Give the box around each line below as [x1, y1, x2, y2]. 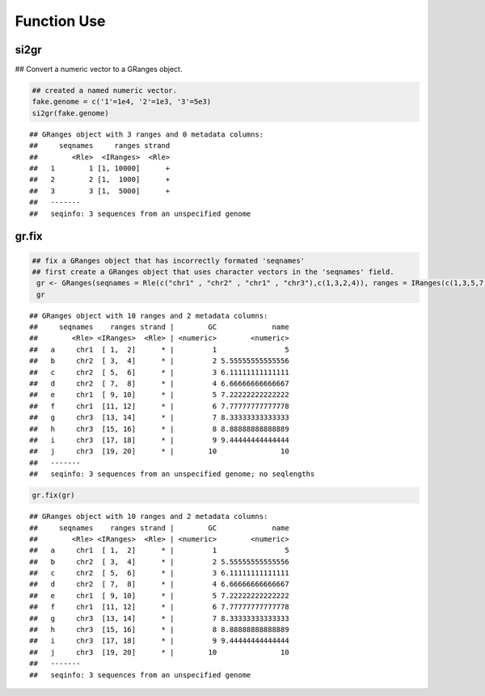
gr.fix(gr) [32, 491, 75, 500]
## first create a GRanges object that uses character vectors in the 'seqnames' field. [32, 267, 395, 276]
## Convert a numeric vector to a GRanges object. [15, 65, 183, 74]
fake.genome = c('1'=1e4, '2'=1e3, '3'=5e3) [32, 97, 212, 107]
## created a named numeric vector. [32, 86, 178, 95]
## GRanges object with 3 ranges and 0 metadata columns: [29, 129, 264, 139]
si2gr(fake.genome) [32, 108, 109, 117]
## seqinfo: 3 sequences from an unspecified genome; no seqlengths [29, 470, 315, 479]
